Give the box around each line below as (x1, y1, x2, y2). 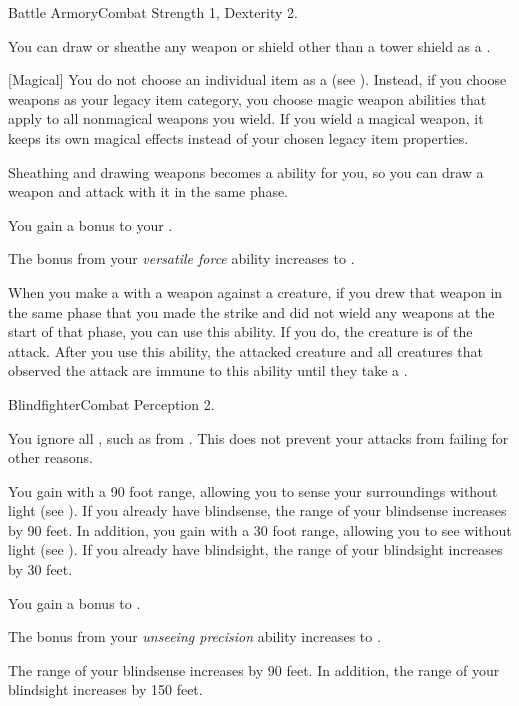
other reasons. (8, 447, 94, 468)
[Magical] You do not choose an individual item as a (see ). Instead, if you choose (8, 69, 507, 90)
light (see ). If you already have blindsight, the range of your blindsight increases (8, 539, 503, 560)
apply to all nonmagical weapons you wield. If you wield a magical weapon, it (8, 108, 484, 129)
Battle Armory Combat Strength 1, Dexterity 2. (8, 2, 298, 22)
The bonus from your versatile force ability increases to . (8, 248, 355, 269)
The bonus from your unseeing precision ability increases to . (8, 626, 381, 647)
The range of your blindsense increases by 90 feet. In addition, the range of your (8, 659, 500, 680)
